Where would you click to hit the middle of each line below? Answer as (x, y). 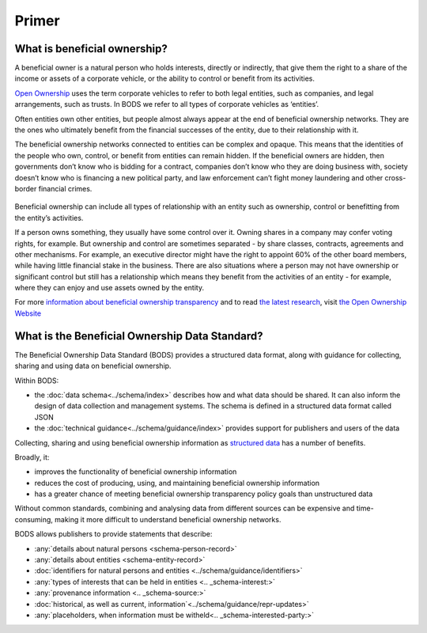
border (26, 188)
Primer (37, 21)
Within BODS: (37, 381)
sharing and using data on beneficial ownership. (93, 366)
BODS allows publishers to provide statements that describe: (113, 534)
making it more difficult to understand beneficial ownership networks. (168, 519)
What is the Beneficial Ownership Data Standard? (139, 336)
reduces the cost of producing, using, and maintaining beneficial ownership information (177, 483)
